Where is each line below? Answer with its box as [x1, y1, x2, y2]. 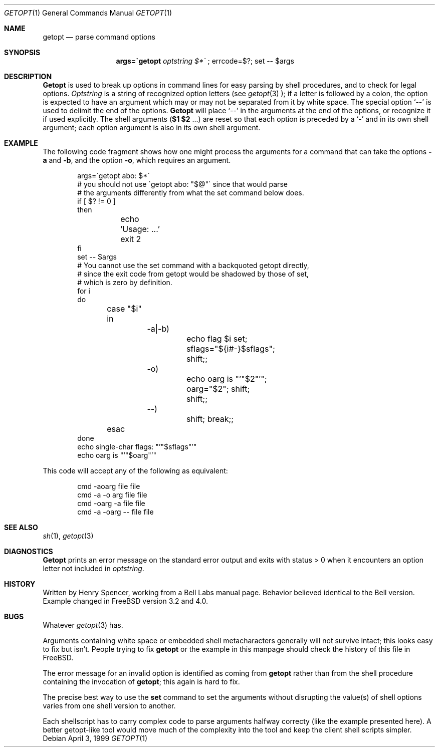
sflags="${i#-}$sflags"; [186, 344, 275, 354]
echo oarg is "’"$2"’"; [186, 374, 267, 384]
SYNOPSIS [4, 48, 41, 57]
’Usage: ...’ [120, 224, 160, 234]
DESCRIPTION [4, 72, 52, 81]
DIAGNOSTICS [4, 547, 53, 556]
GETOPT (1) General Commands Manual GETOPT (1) [4, 9, 172, 17]
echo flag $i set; [186, 334, 248, 344]
